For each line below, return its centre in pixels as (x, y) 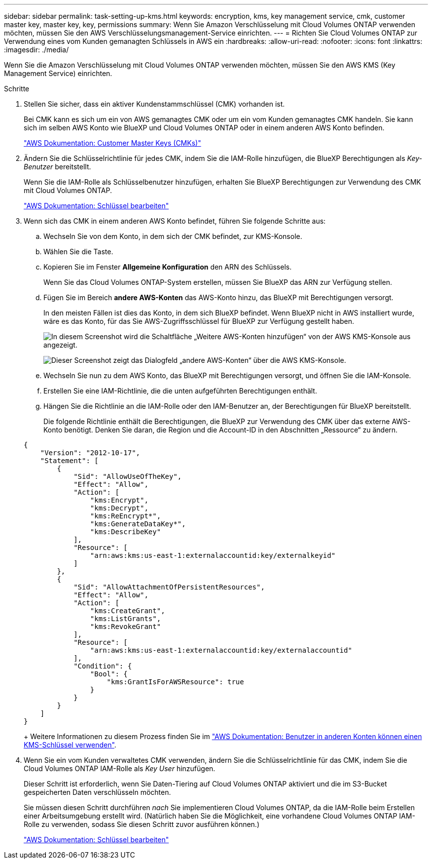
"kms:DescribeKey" (126, 532)
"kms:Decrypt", (119, 508)
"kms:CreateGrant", (127, 611)
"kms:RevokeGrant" (126, 627)
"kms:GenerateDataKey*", (138, 524)
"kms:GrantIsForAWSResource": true (175, 682)
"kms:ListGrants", (126, 619)
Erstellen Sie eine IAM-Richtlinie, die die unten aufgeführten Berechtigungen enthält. (180, 391)
